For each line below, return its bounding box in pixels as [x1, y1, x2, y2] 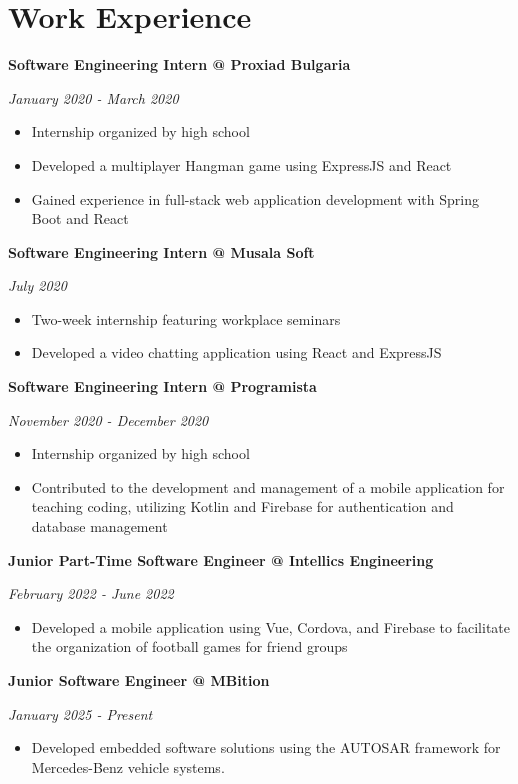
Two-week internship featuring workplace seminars [31, 308, 341, 329]
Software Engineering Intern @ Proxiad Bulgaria [8, 54, 351, 75]
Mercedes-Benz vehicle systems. [31, 756, 225, 777]
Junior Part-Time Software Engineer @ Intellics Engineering [8, 549, 434, 570]
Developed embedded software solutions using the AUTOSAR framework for [31, 737, 501, 758]
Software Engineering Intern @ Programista [8, 376, 317, 397]
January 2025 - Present [8, 703, 153, 724]
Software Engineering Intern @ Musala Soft [8, 241, 315, 262]
